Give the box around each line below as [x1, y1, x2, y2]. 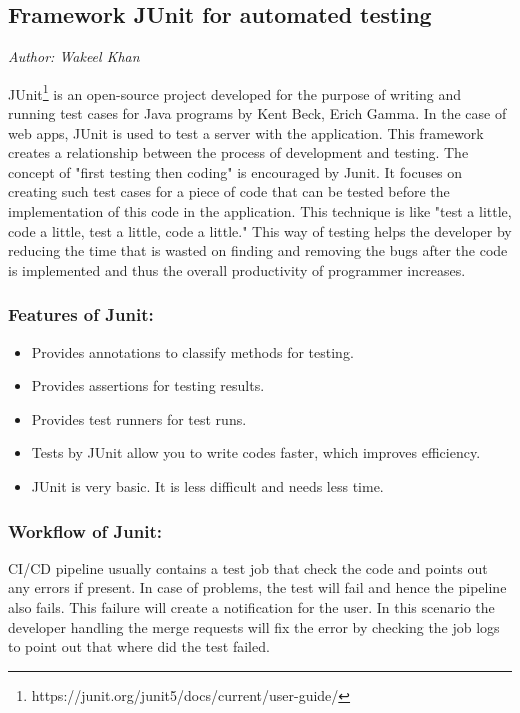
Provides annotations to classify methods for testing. [31, 341, 354, 362]
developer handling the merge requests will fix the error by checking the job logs [8, 616, 500, 637]
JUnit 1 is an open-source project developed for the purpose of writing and [8, 80, 461, 104]
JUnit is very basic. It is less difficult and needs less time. [31, 475, 384, 496]
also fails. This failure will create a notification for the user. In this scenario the [8, 596, 495, 617]
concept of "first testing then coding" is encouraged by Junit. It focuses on [8, 161, 463, 182]
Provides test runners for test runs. [31, 408, 247, 429]
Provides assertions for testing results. [31, 375, 265, 396]
